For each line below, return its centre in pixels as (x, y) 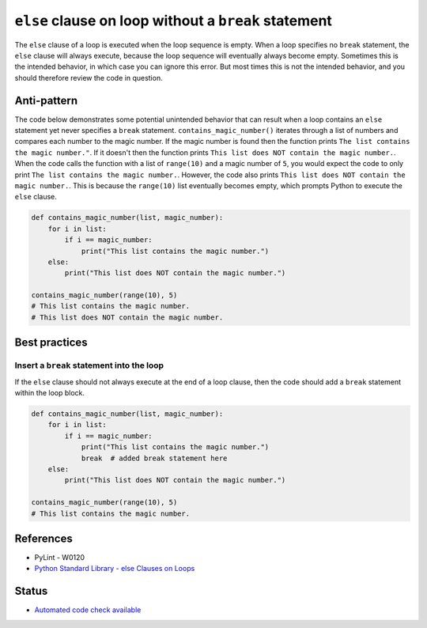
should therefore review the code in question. (89, 78)
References (43, 538)
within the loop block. (50, 393)
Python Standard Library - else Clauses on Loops (115, 569)
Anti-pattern (46, 100)
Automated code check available (88, 610)
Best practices (51, 343)
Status (31, 591)
